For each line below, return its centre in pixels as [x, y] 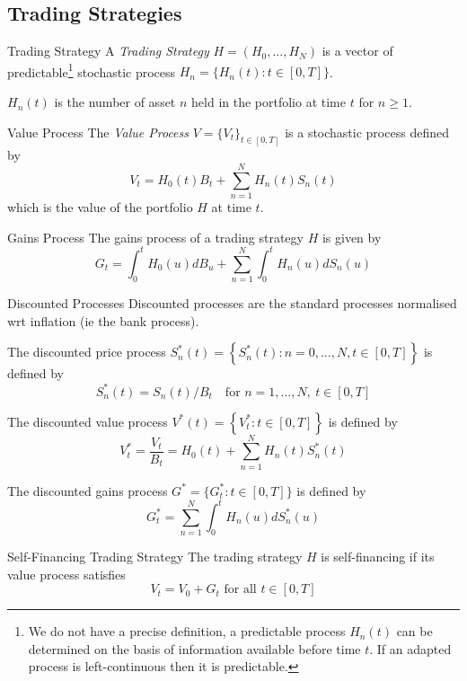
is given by [352, 237]
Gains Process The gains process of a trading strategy [155, 237]
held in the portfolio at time [269, 102]
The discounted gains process [88, 490]
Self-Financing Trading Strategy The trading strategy [155, 557]
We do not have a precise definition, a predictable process [187, 631]
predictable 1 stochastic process [92, 70]
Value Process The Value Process [98, 132]
